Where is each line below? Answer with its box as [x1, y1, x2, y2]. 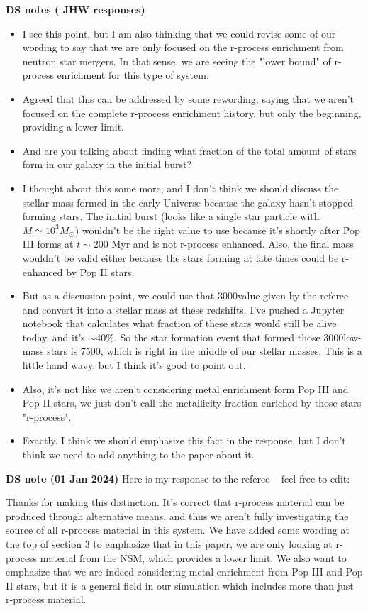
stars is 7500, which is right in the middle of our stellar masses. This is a [47, 343, 362, 358]
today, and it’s [22, 329, 85, 344]
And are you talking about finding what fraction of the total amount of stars [22, 143, 357, 158]
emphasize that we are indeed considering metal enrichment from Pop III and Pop [6, 564, 363, 579]
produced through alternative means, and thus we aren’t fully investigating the [6, 508, 349, 523]
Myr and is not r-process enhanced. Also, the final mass [111, 236, 354, 251]
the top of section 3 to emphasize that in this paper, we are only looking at [6, 536, 333, 551]
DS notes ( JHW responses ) [6, 2, 145, 16]
